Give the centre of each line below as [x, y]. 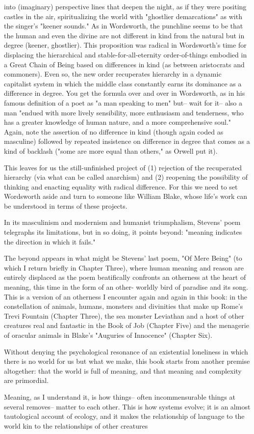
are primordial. [26, 380]
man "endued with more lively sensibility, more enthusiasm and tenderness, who [124, 112]
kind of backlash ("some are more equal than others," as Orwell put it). [111, 150]
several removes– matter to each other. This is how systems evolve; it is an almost [127, 406]
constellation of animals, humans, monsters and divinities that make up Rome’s [124, 306]
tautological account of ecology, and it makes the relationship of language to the [124, 416]
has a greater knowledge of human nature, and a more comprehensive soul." [117, 122]
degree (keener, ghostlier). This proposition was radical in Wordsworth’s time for [125, 45]
